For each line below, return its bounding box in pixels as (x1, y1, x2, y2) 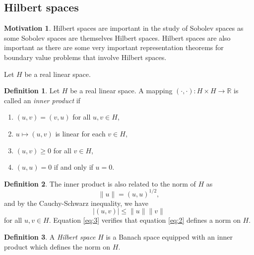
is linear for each (55, 128, 106, 138)
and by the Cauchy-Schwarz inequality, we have (4, 197, 148, 208)
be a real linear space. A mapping (70, 85, 173, 96)
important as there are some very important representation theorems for (4, 42, 224, 53)
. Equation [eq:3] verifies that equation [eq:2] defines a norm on (49, 215, 241, 225)
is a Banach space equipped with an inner (106, 232, 233, 242)
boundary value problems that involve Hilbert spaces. (4, 52, 167, 62)
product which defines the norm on (4, 241, 111, 252)
